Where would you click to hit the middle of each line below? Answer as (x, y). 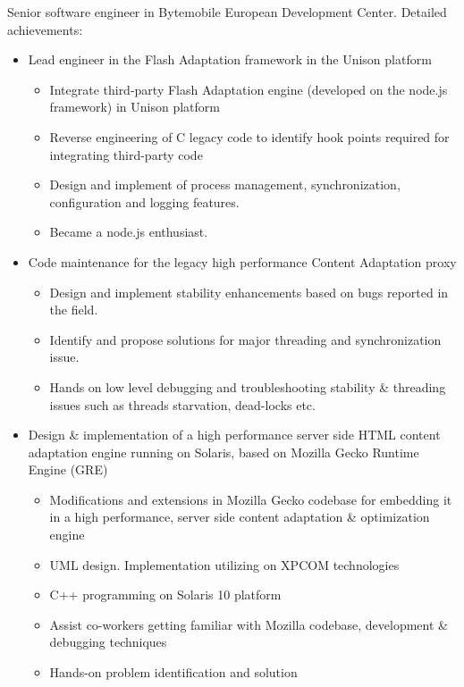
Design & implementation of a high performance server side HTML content (234, 435)
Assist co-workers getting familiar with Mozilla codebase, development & (249, 624)
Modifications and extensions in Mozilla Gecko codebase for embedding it (251, 499)
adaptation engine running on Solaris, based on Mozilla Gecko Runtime (224, 452)
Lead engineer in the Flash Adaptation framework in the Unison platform (230, 59)
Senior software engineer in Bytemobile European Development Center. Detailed (227, 12)
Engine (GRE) (68, 469)
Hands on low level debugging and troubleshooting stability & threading (248, 386)
